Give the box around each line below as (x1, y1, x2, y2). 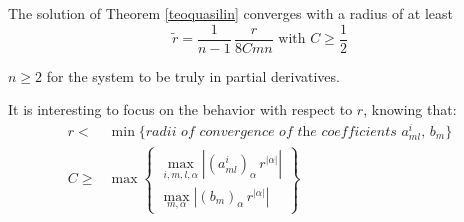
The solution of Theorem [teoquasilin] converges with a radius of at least (8, 3, 453, 23)
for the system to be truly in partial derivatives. (46, 65, 340, 86)
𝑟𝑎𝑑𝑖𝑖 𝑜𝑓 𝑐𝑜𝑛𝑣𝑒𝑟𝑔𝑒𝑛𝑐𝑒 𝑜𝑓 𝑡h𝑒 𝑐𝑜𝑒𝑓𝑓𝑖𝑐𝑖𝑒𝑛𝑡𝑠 (145, 124, 397, 139)
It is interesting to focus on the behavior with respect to (8, 99, 353, 120)
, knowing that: (363, 99, 457, 120)
